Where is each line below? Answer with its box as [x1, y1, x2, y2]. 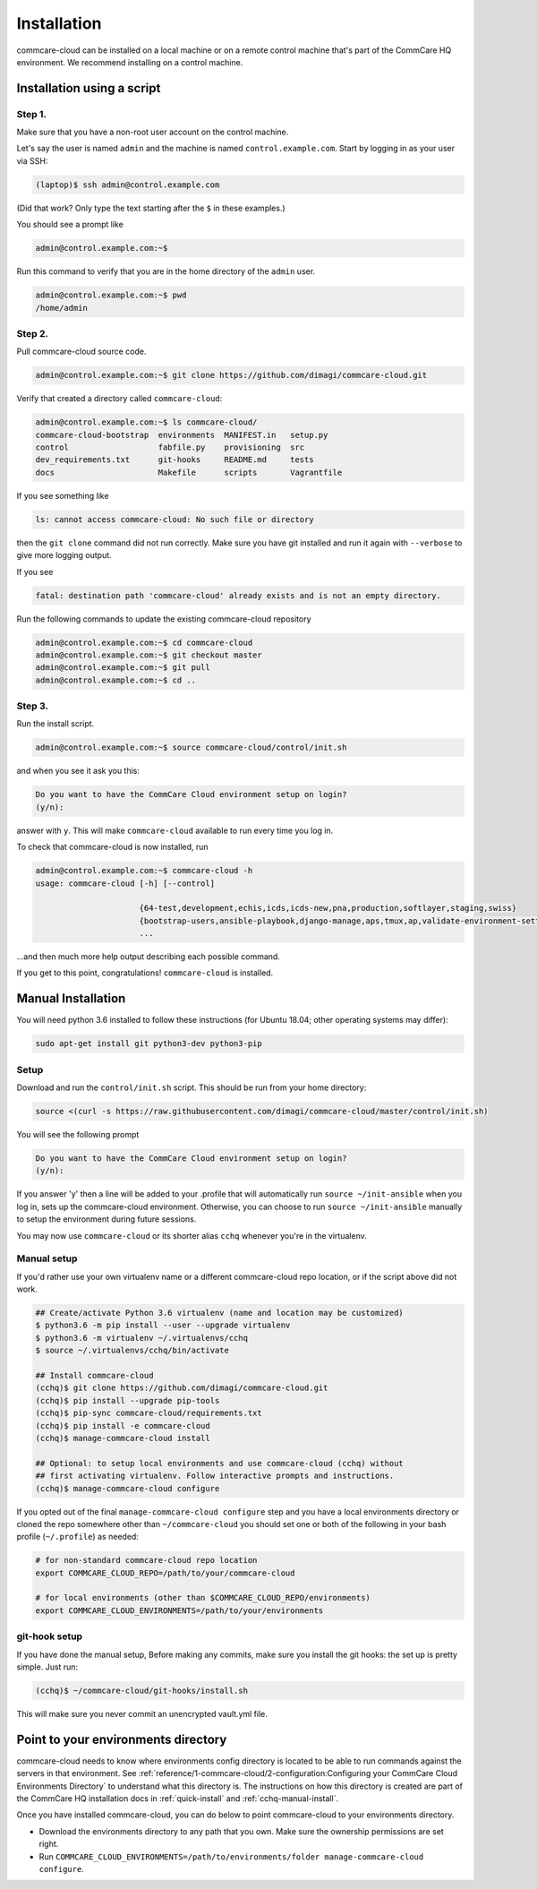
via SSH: [16, 155, 48, 166]
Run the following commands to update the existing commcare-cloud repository [16, 614, 312, 624]
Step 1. [16, 107, 47, 120]
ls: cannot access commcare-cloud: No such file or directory [35, 514, 314, 524]
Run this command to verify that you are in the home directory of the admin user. [16, 266, 316, 277]
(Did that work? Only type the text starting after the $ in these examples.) [16, 202, 286, 213]
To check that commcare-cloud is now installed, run [16, 842, 209, 853]
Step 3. [16, 700, 49, 712]
